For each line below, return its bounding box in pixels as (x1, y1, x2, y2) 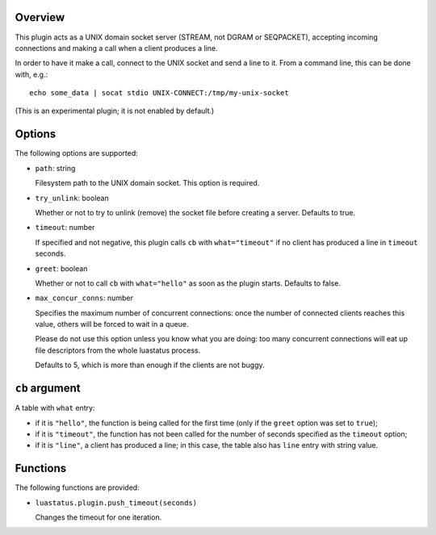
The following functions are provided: (15, 483, 140, 492)
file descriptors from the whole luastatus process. (35, 345, 201, 355)
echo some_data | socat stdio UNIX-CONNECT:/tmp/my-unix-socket (29, 89, 290, 98)
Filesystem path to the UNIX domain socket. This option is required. (35, 178, 260, 188)
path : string (35, 163, 76, 173)
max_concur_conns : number (35, 293, 133, 303)
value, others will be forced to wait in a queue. (35, 320, 189, 329)
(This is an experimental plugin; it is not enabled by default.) (15, 106, 215, 116)
